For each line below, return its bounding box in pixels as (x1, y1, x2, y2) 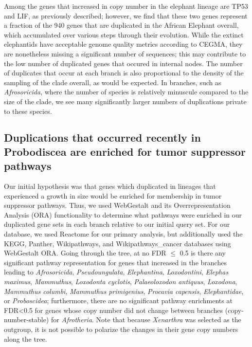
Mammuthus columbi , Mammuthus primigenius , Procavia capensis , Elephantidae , (4, 286, 244, 296)
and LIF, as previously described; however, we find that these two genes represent (4, 10, 248, 20)
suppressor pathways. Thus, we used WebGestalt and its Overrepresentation (4, 200, 231, 210)
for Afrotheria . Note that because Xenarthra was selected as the (51, 314, 241, 325)
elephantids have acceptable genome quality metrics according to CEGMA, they (4, 39, 243, 49)
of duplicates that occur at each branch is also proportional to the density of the (4, 68, 244, 78)
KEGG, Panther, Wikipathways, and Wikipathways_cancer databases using (4, 238, 231, 248)
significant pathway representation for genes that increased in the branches (4, 257, 227, 267)
